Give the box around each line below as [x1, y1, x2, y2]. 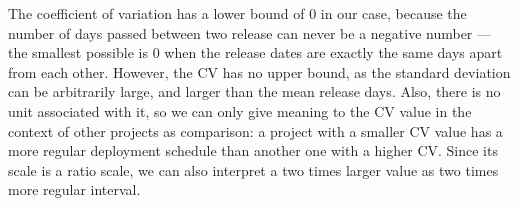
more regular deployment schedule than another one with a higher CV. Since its [8, 140, 498, 161]
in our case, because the [320, 3, 467, 23]
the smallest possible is [8, 42, 148, 63]
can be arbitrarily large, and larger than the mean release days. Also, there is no [8, 81, 501, 102]
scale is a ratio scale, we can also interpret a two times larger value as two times [8, 159, 499, 180]
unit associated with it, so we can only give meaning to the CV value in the [8, 100, 472, 121]
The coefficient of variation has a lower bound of [8, 3, 305, 23]
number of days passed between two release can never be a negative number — [8, 22, 491, 43]
